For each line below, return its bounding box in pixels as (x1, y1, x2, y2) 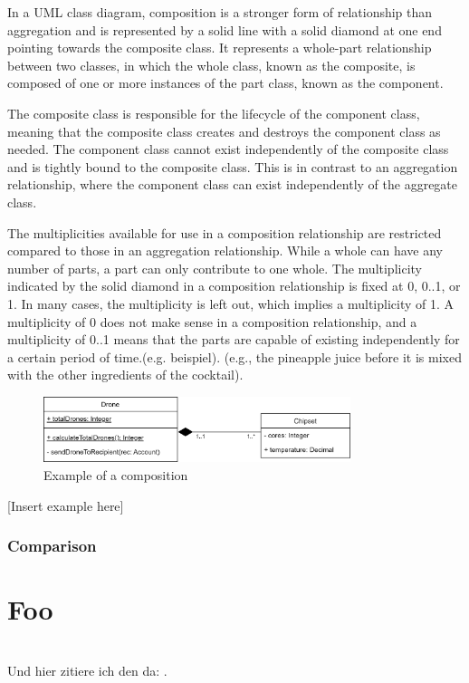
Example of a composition (43, 466, 188, 485)
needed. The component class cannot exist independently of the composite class (7, 139, 449, 159)
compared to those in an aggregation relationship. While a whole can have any (7, 241, 443, 260)
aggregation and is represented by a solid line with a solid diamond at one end (7, 20, 442, 39)
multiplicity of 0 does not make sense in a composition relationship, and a (7, 312, 417, 331)
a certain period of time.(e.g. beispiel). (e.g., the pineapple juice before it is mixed (7, 347, 462, 366)
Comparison (7, 534, 97, 557)
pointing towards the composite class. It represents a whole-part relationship (7, 38, 432, 57)
